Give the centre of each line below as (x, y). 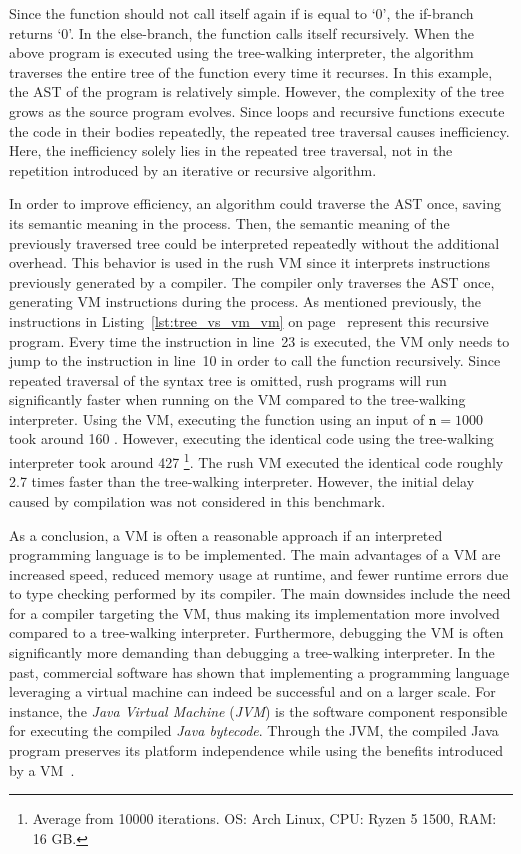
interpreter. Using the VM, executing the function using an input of (217, 418)
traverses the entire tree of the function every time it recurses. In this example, (251, 71)
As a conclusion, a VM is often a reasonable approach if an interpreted (226, 534)
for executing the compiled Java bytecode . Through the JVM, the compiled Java (254, 730)
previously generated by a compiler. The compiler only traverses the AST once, (252, 281)
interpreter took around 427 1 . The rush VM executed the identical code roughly (256, 460)
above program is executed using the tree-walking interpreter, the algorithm (241, 52)
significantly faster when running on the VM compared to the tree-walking (237, 399)
